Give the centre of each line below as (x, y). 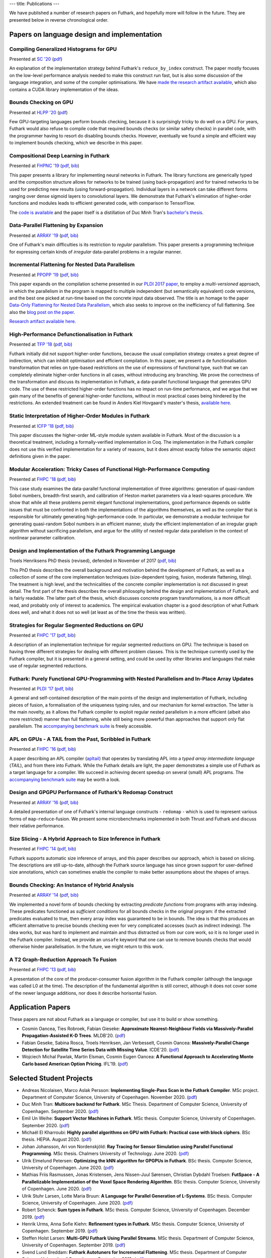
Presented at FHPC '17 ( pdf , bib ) (43, 635)
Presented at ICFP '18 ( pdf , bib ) (42, 426)
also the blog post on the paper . (42, 312)
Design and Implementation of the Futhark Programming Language (92, 551)
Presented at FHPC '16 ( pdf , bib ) (43, 749)
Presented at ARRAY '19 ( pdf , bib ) (44, 235)
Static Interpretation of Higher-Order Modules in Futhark (80, 416)
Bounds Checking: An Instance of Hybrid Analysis (72, 885)
